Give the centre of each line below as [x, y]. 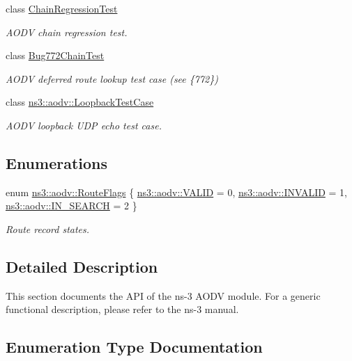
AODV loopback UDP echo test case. [84, 125]
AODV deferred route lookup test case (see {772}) [112, 78]
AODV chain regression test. [67, 32]
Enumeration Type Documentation [134, 347]
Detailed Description [82, 266]
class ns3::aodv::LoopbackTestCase [80, 102]
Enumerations [57, 162]
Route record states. [48, 228]
